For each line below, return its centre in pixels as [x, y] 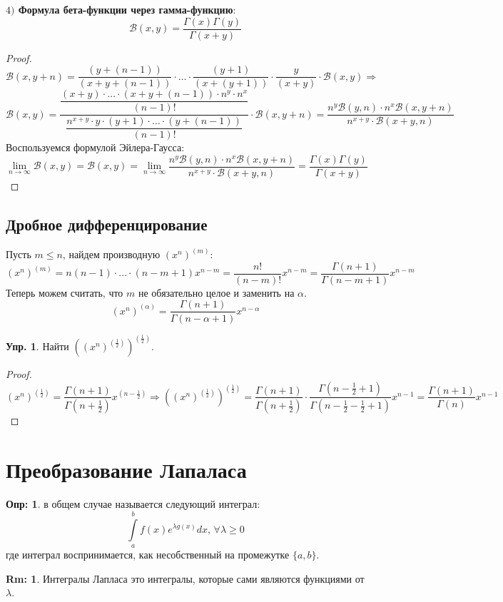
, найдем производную [111, 254]
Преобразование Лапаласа [126, 470]
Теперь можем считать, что [65, 292]
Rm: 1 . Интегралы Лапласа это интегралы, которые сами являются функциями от [185, 578]
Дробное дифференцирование [107, 224]
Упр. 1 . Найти [37, 346]
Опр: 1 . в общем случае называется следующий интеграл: [133, 504]
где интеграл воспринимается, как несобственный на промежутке [148, 554]
